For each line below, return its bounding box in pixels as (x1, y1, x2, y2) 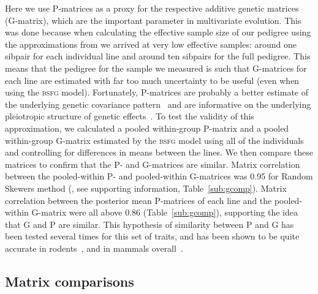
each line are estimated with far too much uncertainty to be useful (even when (5, 73, 300, 86)
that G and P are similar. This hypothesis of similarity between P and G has (5, 217, 294, 230)
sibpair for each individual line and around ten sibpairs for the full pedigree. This (5, 50, 311, 62)
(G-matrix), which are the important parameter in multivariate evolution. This (5, 13, 301, 26)
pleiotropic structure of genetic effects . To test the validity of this (5, 110, 254, 123)
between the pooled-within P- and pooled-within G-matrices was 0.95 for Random (5, 170, 313, 183)
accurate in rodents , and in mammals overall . (5, 241, 183, 254)
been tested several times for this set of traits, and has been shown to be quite (5, 230, 300, 243)
